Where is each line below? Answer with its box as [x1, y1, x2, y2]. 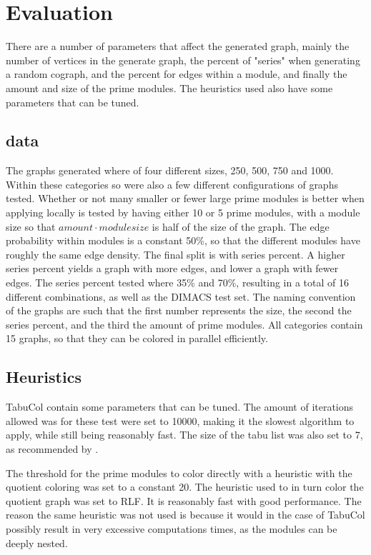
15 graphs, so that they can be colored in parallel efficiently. [6, 331, 268, 346]
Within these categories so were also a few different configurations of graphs [6, 176, 338, 191]
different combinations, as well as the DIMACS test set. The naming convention [6, 289, 356, 304]
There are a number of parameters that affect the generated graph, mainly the [6, 39, 350, 54]
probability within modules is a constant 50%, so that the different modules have [6, 233, 360, 248]
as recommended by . [6, 441, 99, 456]
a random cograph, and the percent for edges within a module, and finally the [6, 66, 347, 81]
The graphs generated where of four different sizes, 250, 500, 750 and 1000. [6, 163, 334, 178]
